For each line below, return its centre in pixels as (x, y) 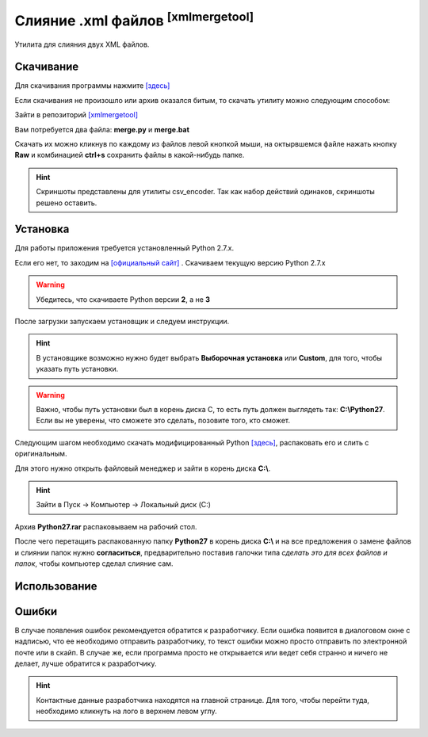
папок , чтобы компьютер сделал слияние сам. (94, 563)
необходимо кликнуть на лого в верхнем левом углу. (126, 711)
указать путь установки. (77, 369)
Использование (56, 586)
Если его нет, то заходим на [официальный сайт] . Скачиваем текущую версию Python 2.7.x (170, 262)
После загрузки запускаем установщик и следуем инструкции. (122, 322)
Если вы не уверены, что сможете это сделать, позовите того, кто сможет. (163, 421)
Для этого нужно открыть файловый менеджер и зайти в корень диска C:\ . (143, 468)
